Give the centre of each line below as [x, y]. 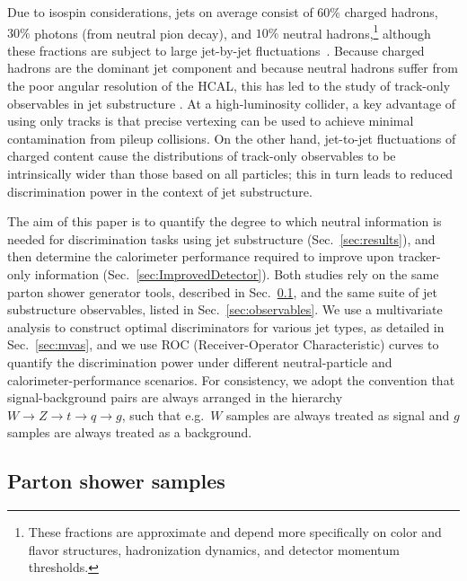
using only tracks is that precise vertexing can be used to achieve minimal [211, 121]
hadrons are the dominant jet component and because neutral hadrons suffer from [233, 68]
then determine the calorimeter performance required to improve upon [201, 256]
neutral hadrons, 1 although [357, 31]
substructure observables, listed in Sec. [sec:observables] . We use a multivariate [225, 309]
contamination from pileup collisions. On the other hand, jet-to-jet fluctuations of [232, 138]
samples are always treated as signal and [338, 414]
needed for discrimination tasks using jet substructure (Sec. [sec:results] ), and [221, 238]
